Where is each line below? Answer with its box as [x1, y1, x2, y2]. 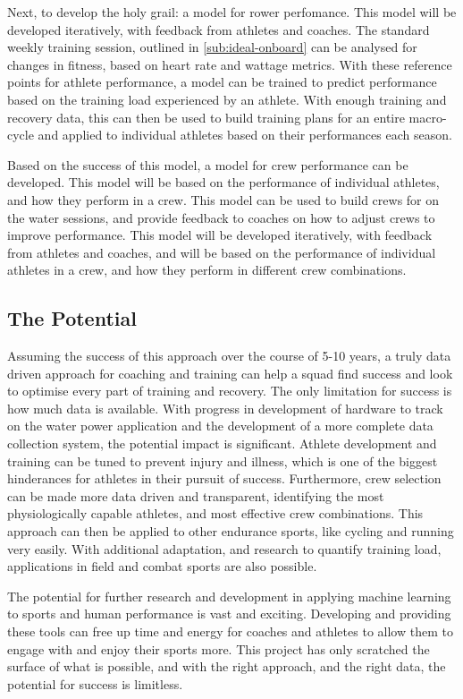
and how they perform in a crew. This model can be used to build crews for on [7, 190, 440, 209]
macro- [408, 107, 447, 126]
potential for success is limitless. [7, 674, 183, 693]
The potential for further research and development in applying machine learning [7, 586, 451, 605]
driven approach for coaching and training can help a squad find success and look [7, 363, 453, 382]
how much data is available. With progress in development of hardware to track [7, 398, 443, 417]
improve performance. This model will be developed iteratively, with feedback [7, 226, 433, 244]
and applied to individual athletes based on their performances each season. [38, 125, 452, 144]
